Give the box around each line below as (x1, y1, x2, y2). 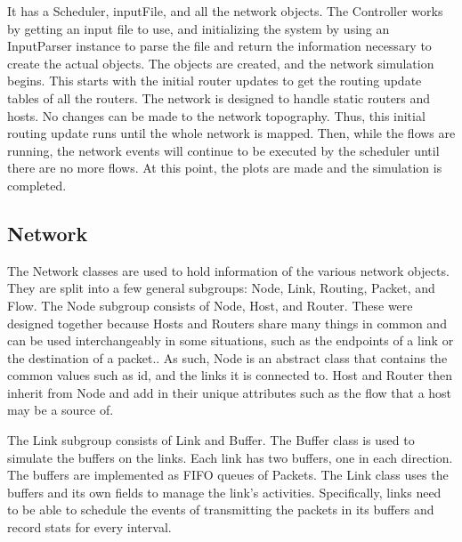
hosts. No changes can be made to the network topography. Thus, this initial (7, 106, 426, 125)
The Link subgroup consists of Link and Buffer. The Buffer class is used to (7, 431, 415, 449)
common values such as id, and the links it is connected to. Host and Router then (7, 366, 452, 384)
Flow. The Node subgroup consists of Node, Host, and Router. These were (7, 295, 413, 314)
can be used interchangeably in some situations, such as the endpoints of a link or (7, 331, 454, 350)
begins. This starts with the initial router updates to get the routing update (7, 71, 422, 90)
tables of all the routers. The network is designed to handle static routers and (7, 88, 431, 107)
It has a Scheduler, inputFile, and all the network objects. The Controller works (7, 2, 443, 20)
